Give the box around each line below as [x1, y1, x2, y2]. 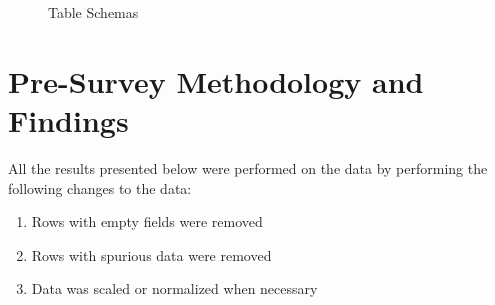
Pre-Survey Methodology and [8, 60, 424, 101]
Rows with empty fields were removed [31, 211, 263, 232]
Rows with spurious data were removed [31, 244, 272, 265]
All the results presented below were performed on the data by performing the [8, 157, 488, 178]
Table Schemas [48, 2, 139, 22]
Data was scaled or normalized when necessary [31, 278, 318, 299]
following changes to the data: [8, 177, 192, 198]
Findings [8, 99, 129, 140]
